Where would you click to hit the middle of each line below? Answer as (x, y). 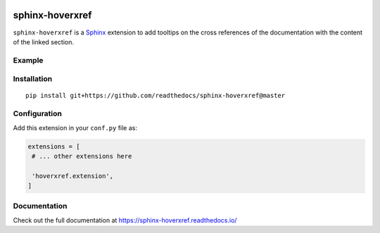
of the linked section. (43, 42)
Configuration (38, 114)
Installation (33, 79)
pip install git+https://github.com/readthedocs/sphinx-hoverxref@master (156, 96)
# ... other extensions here (82, 156)
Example (28, 60)
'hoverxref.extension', (73, 176)
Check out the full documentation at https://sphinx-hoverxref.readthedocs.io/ (125, 220)
